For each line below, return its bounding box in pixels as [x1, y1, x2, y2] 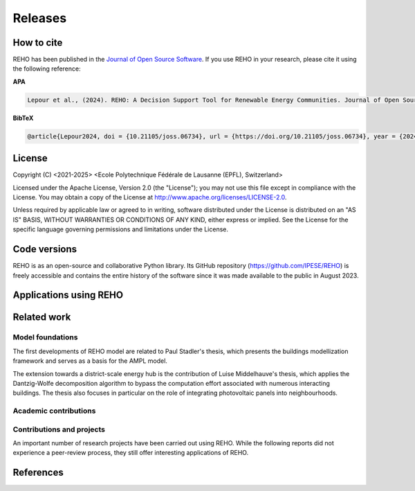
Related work [12, 312, 71, 323]
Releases [12, 10, 67, 26]
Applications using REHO [12, 289, 124, 301]
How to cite [12, 37, 63, 48]
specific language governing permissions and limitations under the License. [12, 225, 228, 233]
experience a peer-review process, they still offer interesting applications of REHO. [12, 449, 249, 457]
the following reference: [12, 64, 81, 73]
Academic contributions [12, 406, 96, 416]
